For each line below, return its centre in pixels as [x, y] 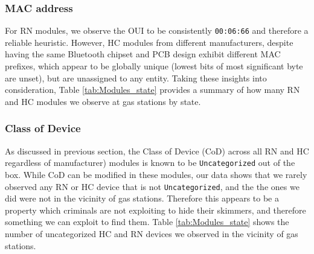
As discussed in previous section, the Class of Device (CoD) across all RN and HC [157, 151]
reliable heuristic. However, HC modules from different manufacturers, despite [149, 42]
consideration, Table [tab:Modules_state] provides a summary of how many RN [152, 90]
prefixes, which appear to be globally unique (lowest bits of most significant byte [154, 66]
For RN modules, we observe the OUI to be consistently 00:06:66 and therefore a [157, 30]
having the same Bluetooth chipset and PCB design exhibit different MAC [143, 54]
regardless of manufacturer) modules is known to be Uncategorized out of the [150, 163]
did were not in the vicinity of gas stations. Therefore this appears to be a [142, 198]
